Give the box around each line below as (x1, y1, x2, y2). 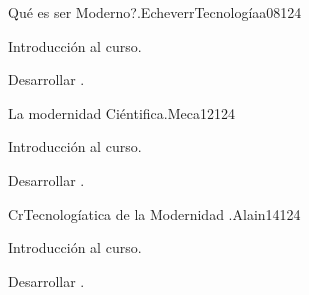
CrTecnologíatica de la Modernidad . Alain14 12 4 (8, 203, 301, 224)
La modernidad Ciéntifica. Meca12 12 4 (8, 102, 235, 123)
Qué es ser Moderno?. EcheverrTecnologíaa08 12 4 (8, 2, 302, 22)
